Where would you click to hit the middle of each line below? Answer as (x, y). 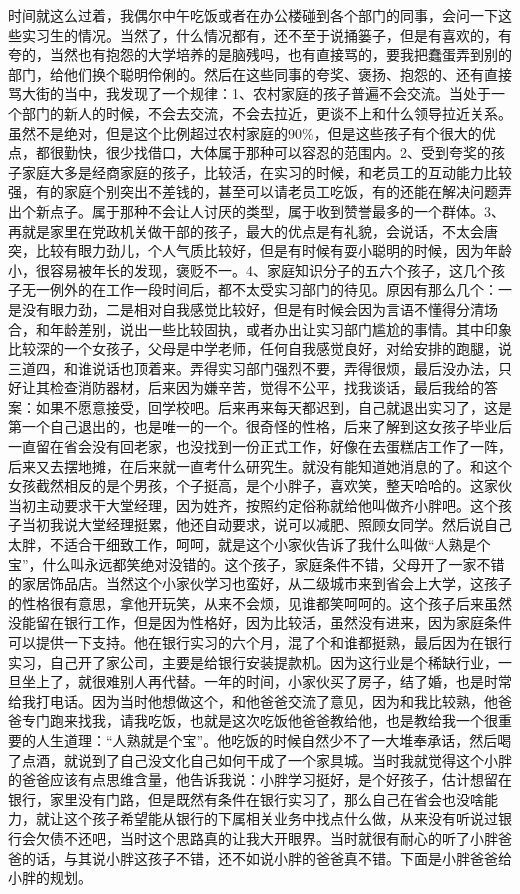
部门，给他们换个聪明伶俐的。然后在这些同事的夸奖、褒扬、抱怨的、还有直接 (260, 73)
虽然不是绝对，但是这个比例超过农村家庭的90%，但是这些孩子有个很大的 (245, 132)
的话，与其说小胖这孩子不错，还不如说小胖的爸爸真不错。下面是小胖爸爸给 (266, 857)
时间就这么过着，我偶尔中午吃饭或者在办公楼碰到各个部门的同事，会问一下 (253, 15)
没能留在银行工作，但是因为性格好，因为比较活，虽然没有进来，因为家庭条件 (260, 622)
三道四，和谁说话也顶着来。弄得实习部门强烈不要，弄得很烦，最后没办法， (253, 367)
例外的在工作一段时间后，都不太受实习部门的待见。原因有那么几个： (273, 289)
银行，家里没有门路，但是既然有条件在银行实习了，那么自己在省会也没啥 (246, 798)
